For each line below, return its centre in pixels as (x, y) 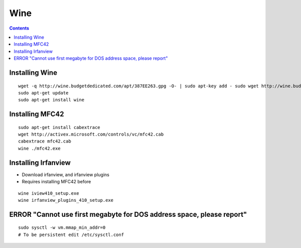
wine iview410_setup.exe (49, 193)
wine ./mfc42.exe (39, 148)
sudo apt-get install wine (51, 100)
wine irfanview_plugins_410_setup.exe (66, 200)
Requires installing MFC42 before (56, 182)
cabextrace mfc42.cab (45, 141)
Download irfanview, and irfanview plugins (66, 174)
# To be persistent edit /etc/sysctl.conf (71, 234)
